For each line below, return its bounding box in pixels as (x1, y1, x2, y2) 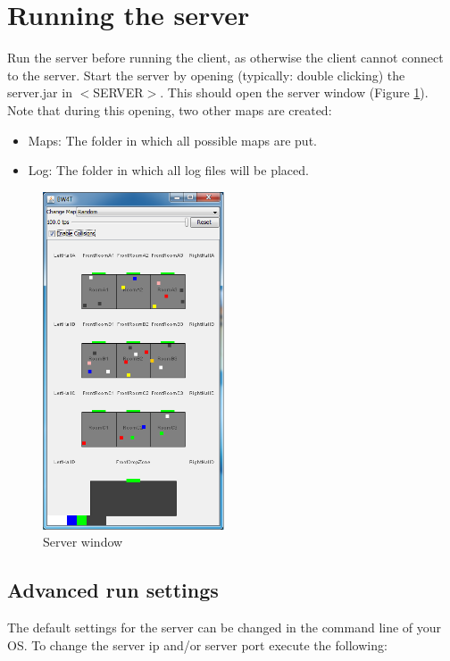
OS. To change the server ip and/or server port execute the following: (7, 635, 387, 654)
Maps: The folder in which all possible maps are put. (28, 130, 317, 149)
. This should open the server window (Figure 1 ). (160, 83, 429, 102)
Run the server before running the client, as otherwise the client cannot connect (7, 48, 444, 67)
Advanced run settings (7, 576, 219, 604)
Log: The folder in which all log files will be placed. (28, 161, 309, 180)
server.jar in (7, 83, 72, 102)
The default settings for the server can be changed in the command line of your (7, 618, 442, 637)
